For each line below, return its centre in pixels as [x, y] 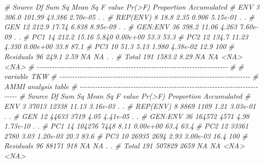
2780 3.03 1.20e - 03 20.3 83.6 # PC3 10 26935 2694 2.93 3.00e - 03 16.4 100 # [126, 135]
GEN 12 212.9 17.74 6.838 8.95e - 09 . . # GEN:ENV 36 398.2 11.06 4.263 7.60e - [131, 27]
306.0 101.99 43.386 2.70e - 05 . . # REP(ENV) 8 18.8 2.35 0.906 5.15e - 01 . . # [129, 16]
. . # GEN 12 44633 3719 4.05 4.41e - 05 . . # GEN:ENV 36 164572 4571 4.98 [127, 116]
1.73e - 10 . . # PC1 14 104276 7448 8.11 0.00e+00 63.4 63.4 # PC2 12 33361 [126, 126]
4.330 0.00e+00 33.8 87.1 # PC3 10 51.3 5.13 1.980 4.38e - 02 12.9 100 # [119, 46]
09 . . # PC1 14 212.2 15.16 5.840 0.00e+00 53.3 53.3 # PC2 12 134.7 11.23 [126, 36]
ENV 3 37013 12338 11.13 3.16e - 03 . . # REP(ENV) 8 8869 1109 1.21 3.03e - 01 [130, 106]
